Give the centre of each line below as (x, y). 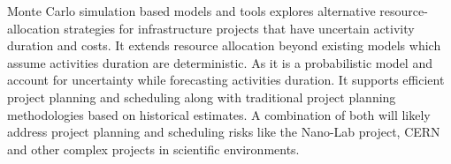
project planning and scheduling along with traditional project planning (202, 97)
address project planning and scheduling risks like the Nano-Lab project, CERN (224, 132)
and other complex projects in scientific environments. (153, 149)
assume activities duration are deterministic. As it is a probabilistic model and (220, 62)
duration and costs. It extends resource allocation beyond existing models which (224, 45)
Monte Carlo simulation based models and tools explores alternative (191, 11)
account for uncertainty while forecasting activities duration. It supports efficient (226, 80)
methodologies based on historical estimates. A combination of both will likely (219, 114)
